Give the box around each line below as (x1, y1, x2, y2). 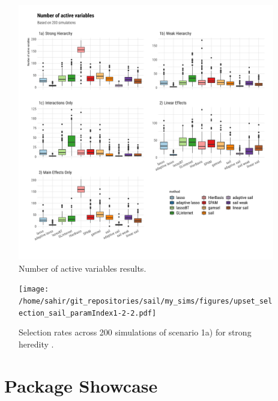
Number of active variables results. (19, 262, 147, 274)
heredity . (19, 337, 54, 350)
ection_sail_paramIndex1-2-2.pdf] (19, 308, 157, 317)
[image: (19, 285, 49, 294)
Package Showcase (4, 373, 158, 397)
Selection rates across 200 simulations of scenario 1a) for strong (19, 326, 252, 338)
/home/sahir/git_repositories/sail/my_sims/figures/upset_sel (19, 296, 273, 305)
